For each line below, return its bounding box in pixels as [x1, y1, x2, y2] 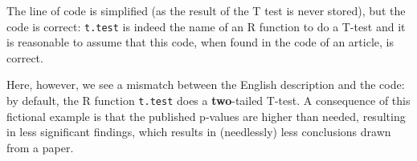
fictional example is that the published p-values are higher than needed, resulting [6, 107, 406, 124]
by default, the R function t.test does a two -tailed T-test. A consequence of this [6, 92, 411, 109]
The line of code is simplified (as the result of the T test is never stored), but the [6, 2, 406, 18]
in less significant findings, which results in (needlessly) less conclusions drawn [6, 123, 391, 140]
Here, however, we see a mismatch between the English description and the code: [6, 76, 405, 93]
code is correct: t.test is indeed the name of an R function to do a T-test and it [6, 18, 406, 34]
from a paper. [6, 139, 74, 155]
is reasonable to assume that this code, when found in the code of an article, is [6, 34, 394, 50]
